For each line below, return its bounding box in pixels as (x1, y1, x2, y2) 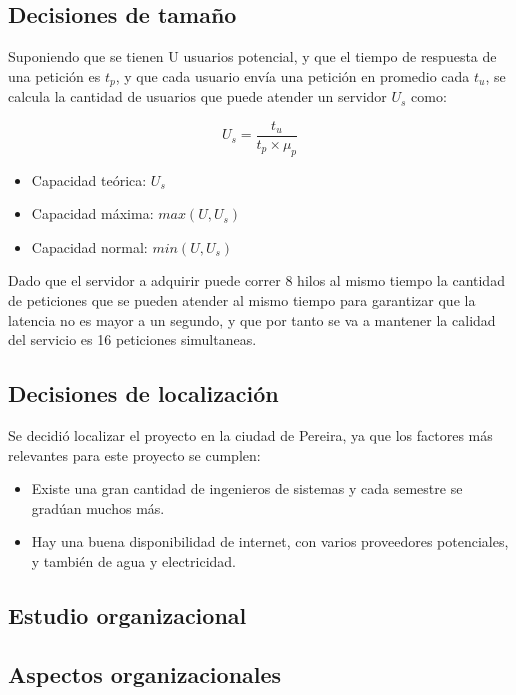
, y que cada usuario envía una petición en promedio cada (115, 65, 470, 86)
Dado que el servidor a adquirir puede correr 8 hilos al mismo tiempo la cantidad (8, 270, 505, 291)
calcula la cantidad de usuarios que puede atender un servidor (8, 86, 387, 107)
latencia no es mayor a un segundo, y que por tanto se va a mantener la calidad (8, 309, 496, 330)
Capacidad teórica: (31, 169, 147, 190)
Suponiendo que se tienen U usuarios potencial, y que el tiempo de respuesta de (8, 46, 497, 67)
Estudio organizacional (8, 600, 247, 631)
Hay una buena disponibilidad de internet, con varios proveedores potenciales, (31, 531, 509, 552)
